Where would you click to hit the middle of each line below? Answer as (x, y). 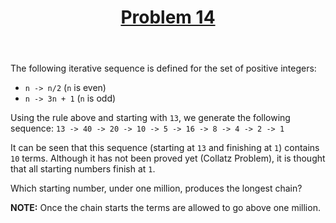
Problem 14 (168, 17)
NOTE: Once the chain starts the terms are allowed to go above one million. (165, 208)
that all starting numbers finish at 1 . (83, 169)
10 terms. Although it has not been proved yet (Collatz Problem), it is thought (168, 158)
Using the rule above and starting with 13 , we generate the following (150, 118)
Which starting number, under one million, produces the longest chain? (156, 188)
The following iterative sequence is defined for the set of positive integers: (163, 68)
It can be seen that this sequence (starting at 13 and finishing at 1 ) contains (165, 148)
